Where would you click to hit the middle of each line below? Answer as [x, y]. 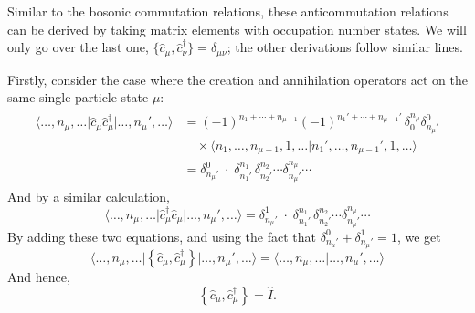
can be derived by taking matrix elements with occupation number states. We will [237, 29]
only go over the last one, [78, 47]
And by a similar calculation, [89, 197]
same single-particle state [78, 97]
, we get [419, 236]
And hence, [39, 276]
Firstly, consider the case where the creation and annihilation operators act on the [237, 79]
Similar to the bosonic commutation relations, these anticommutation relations [228, 11]
